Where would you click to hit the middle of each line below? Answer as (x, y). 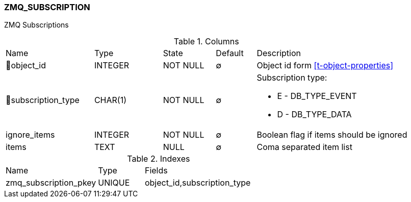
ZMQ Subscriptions (36, 25)
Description (279, 53)
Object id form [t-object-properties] (325, 66)
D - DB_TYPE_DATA (314, 115)
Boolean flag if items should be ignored (332, 135)
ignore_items (30, 135)
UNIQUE (114, 183)
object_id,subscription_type (198, 183)
